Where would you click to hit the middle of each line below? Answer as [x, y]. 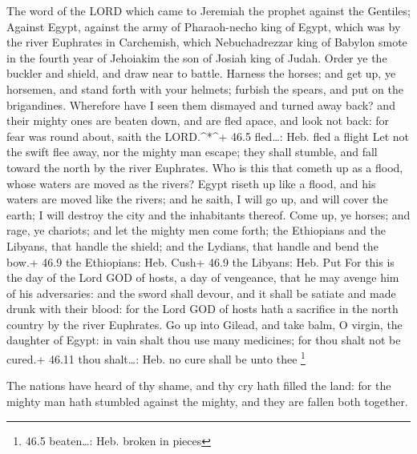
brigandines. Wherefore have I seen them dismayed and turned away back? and [201, 104]
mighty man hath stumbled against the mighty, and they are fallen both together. [207, 401]
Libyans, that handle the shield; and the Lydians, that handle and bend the [192, 245]
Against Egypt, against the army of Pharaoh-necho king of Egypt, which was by [204, 26]
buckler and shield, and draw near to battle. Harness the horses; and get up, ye [201, 73]
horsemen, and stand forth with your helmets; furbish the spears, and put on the [205, 88]
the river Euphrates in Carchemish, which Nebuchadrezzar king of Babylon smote [207, 42]
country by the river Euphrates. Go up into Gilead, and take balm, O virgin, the [204, 324]
